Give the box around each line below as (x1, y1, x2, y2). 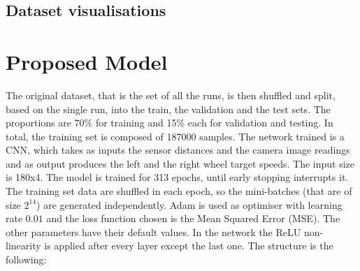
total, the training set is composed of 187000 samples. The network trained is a (6, 129, 345, 143)
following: (6, 252, 47, 267)
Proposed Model (6, 47, 168, 75)
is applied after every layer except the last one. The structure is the (44, 238, 333, 253)
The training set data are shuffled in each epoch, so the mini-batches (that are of (6, 184, 352, 198)
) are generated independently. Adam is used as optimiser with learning (36, 197, 343, 212)
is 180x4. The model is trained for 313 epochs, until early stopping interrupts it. (6, 170, 349, 184)
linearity (6, 238, 41, 253)
